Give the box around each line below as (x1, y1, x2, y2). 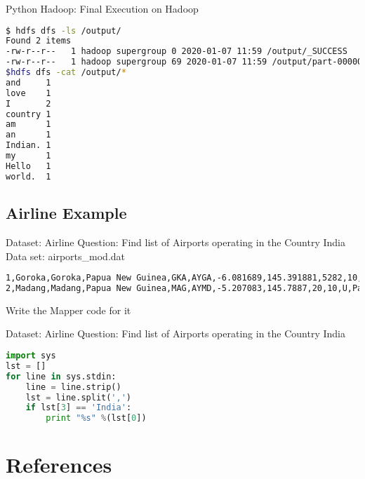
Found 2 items (6, 36, 72, 46)
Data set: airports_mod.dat (6, 248, 126, 263)
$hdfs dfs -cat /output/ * (6, 67, 126, 78)
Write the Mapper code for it (6, 302, 131, 317)
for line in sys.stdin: (6, 371, 117, 382)
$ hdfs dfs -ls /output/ (6, 25, 121, 36)
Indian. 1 (6, 140, 51, 151)
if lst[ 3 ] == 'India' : (25, 403, 132, 413)
